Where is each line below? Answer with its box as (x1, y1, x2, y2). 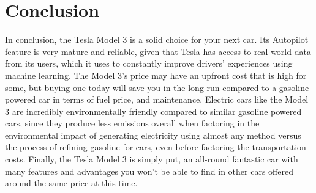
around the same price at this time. (5, 177, 138, 189)
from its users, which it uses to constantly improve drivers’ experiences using (5, 57, 293, 70)
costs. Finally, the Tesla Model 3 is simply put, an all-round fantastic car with (5, 153, 298, 166)
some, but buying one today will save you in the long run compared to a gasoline (5, 81, 309, 93)
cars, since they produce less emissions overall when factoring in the (5, 117, 260, 129)
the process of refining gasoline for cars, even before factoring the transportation (5, 140, 306, 153)
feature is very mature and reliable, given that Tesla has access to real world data (5, 45, 311, 57)
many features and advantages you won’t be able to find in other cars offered (5, 164, 293, 177)
